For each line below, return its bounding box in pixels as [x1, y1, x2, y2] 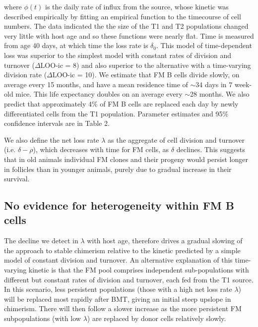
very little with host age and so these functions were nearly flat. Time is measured [4, 30, 254, 41]
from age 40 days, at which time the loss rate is [4, 40, 148, 51]
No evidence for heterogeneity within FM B [4, 198, 234, 213]
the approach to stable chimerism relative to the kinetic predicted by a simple [4, 245, 241, 255]
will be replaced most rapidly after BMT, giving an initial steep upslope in [4, 293, 231, 304]
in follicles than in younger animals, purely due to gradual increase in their [4, 163, 232, 174]
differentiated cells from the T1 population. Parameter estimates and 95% [4, 108, 229, 118]
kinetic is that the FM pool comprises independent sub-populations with [28, 265, 249, 275]
